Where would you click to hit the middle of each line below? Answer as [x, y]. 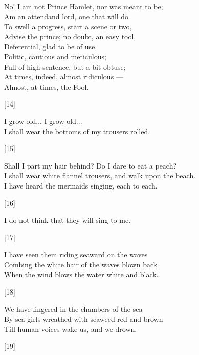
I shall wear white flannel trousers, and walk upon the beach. [100, 175]
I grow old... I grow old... [43, 121]
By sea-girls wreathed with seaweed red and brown [84, 319]
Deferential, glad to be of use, [51, 46]
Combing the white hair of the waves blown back [81, 264]
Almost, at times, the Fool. [47, 86]
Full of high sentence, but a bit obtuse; [65, 66]
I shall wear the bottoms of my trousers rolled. [77, 131]
